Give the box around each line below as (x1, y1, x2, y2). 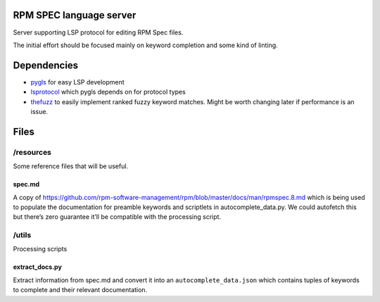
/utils (13, 230, 32, 240)
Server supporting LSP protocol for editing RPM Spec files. (13, 28, 184, 37)
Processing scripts (13, 245, 68, 253)
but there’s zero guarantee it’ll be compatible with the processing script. (13, 213, 222, 221)
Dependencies (13, 59, 79, 71)
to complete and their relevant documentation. (13, 286, 148, 294)
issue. (30, 107, 49, 115)
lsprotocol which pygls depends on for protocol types (30, 88, 186, 96)
